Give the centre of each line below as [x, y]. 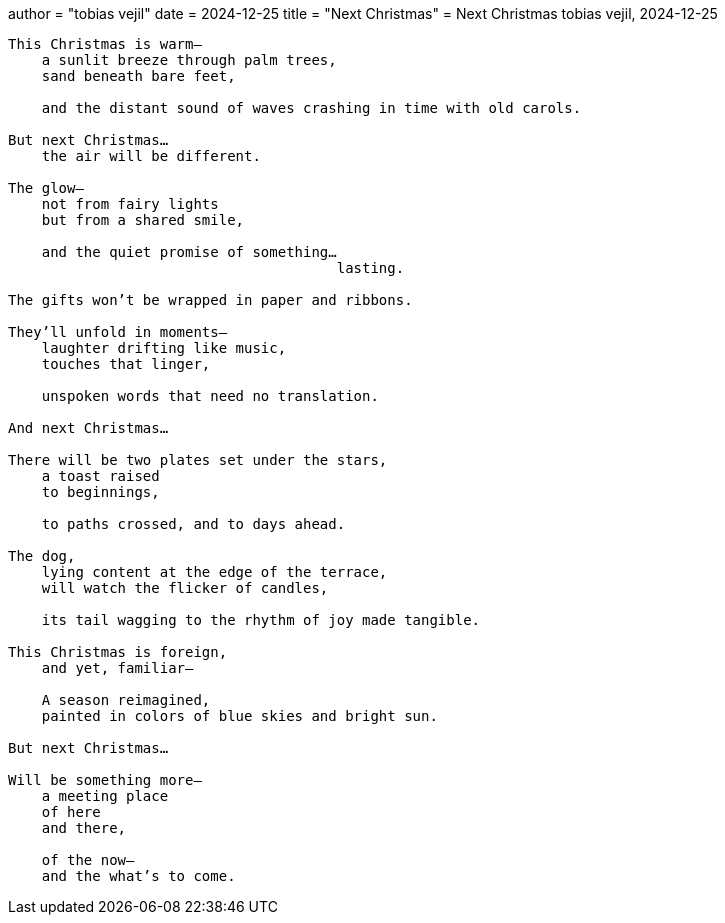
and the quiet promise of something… [189, 252]
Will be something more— [105, 780]
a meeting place [105, 796]
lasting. [370, 268]
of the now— [88, 860]
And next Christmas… [88, 428]
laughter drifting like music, [164, 348]
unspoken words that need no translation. [210, 396]
